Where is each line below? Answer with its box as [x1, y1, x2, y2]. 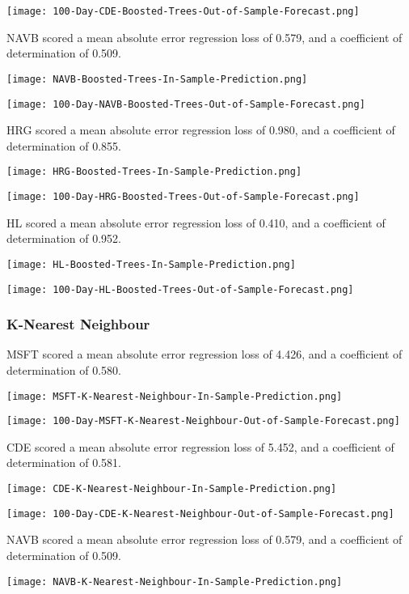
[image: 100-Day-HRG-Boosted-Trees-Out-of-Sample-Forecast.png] [6, 191, 360, 202]
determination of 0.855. [6, 137, 122, 154]
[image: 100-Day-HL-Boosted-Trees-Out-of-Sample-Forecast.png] [6, 283, 354, 295]
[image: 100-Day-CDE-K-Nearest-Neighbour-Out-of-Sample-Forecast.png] [6, 507, 394, 520]
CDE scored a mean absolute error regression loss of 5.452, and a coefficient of [6, 438, 394, 455]
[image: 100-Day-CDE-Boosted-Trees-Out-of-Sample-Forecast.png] [6, 6, 360, 17]
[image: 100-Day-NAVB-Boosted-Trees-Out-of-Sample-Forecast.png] [6, 98, 365, 110]
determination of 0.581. [6, 454, 122, 471]
